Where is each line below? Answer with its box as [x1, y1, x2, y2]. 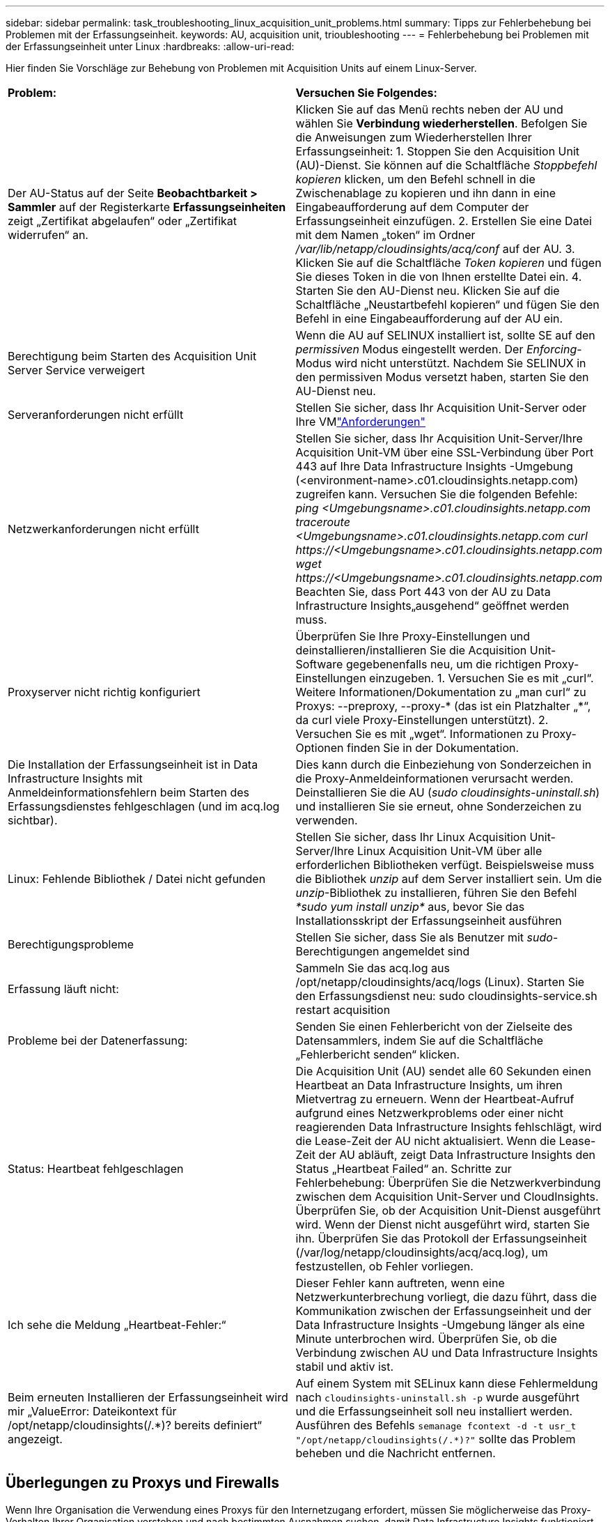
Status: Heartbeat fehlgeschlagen [8, 1162, 184, 1176]
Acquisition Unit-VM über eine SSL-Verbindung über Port [295, 445, 594, 459]
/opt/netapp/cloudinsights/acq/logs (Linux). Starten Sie [295, 975, 585, 989]
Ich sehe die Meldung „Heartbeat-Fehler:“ [8, 1318, 226, 1332]
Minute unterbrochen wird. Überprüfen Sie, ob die [295, 1332, 557, 1346]
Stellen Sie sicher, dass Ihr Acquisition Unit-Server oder [295, 401, 586, 415]
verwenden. [295, 813, 358, 827]
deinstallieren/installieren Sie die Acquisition [295, 643, 527, 657]
